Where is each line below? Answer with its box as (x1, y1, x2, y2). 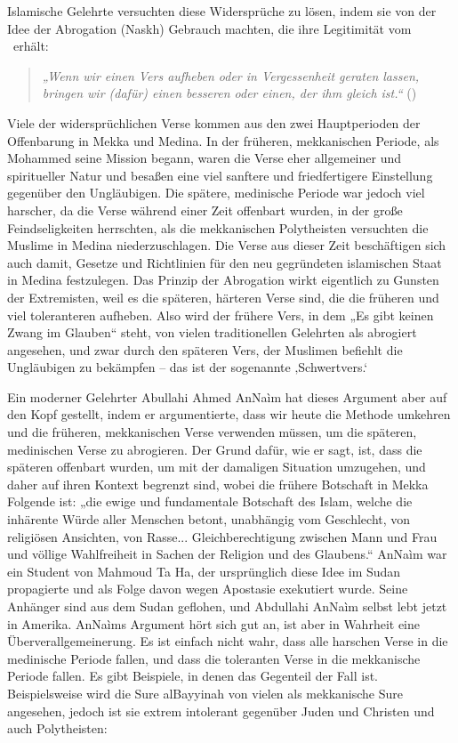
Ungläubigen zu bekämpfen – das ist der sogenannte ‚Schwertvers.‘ (7, 358, 368, 376)
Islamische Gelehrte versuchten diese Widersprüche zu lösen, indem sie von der (7, 2, 437, 20)
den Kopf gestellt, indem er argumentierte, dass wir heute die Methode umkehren (7, 405, 451, 424)
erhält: (12, 36, 49, 55)
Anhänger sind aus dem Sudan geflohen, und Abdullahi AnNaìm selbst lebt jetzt (7, 597, 447, 615)
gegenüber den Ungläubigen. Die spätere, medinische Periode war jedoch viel (7, 183, 425, 202)
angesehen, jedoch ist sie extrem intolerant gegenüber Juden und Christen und (7, 701, 435, 720)
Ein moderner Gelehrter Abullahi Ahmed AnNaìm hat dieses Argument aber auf (7, 387, 447, 406)
